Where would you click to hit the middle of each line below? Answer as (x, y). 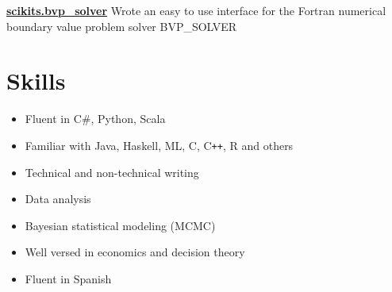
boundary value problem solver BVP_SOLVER (122, 26)
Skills (36, 81)
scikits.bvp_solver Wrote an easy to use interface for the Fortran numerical (196, 10)
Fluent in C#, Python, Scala (95, 119)
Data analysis (58, 199)
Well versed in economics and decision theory (135, 252)
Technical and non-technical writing (112, 172)
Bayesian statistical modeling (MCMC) (120, 225)
